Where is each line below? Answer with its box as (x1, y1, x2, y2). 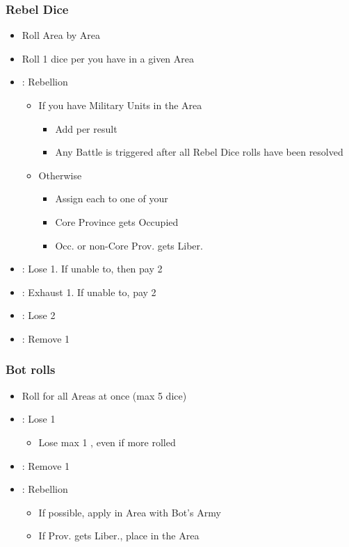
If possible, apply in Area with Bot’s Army (38, 505, 221, 519)
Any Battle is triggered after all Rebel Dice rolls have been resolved (55, 145, 343, 159)
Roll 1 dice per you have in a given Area (22, 51, 194, 65)
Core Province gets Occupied (55, 214, 179, 229)
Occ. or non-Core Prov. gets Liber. (55, 238, 203, 252)
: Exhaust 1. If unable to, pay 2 (22, 284, 156, 299)
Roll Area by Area (22, 28, 101, 42)
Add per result (55, 121, 117, 136)
